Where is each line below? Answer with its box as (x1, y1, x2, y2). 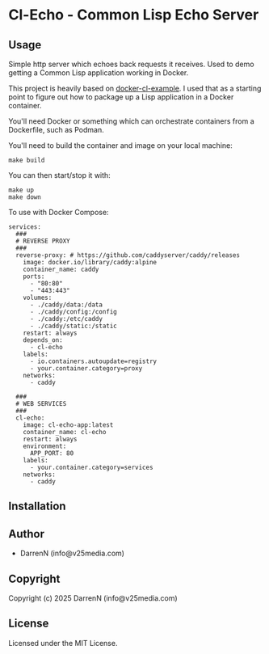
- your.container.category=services (29, 463, 153, 471)
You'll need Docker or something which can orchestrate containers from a (8, 116, 254, 126)
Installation (8, 500, 66, 513)
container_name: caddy (23, 265, 99, 273)
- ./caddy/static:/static (29, 322, 117, 330)
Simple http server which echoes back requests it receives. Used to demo (8, 59, 254, 69)
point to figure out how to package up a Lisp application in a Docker (8, 92, 234, 102)
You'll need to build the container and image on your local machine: (8, 141, 233, 150)
